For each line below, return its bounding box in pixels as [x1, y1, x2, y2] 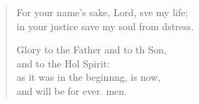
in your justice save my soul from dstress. [16, 18, 194, 33]
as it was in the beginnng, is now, [16, 70, 160, 84]
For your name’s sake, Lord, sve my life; [16, 5, 188, 19]
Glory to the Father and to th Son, [16, 42, 167, 57]
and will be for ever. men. [16, 83, 127, 98]
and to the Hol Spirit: [16, 56, 110, 70]
